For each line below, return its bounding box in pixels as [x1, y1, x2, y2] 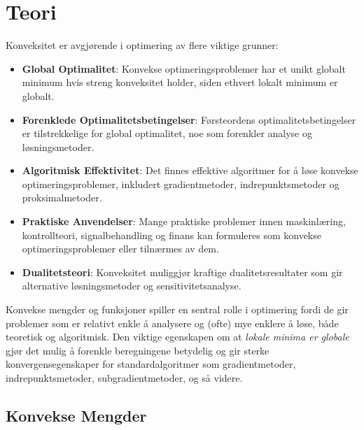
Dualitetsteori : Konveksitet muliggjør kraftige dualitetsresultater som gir [22, 264, 343, 279]
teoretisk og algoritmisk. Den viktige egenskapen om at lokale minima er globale [6, 329, 349, 344]
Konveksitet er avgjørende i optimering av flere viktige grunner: [6, 38, 279, 52]
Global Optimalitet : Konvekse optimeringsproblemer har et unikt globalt [22, 61, 346, 76]
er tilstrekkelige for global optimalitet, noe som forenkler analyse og [22, 126, 312, 141]
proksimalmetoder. [22, 190, 102, 205]
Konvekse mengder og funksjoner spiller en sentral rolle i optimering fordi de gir [6, 302, 349, 317]
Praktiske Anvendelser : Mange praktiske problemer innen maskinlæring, [22, 214, 346, 229]
